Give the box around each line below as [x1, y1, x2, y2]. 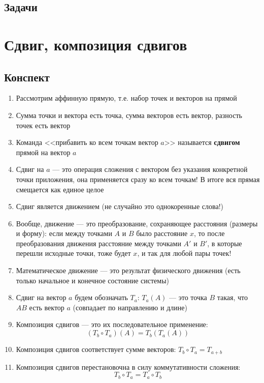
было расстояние [136, 228, 188, 239]
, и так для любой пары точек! [137, 248, 232, 258]
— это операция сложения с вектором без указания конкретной [52, 164, 248, 174]
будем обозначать [75, 292, 128, 303]
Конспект [4, 69, 50, 84]
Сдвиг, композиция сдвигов [4, 34, 187, 54]
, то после [194, 228, 225, 239]
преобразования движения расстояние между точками [16, 238, 181, 248]
